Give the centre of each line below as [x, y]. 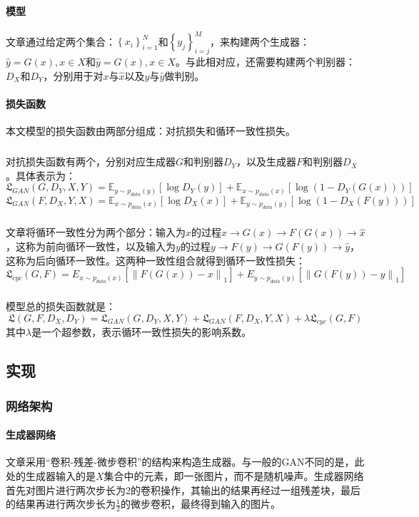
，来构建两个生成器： [260, 41]
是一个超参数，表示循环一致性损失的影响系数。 [142, 332]
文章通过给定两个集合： [61, 41]
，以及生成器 [267, 162]
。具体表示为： [41, 175]
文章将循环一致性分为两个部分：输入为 [96, 232]
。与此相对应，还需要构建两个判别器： [265, 62]
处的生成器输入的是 [51, 475]
